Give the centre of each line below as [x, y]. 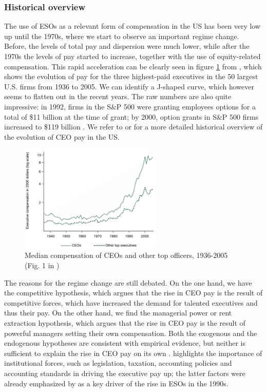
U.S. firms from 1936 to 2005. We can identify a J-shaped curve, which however [129, 86]
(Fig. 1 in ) [42, 265]
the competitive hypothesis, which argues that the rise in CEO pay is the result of [133, 293]
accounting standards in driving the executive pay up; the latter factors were [125, 373]
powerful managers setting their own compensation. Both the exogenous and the [131, 333]
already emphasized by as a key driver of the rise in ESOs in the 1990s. [116, 383]
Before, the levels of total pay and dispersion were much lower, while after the [127, 46]
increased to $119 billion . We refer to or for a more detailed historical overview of [133, 127]
